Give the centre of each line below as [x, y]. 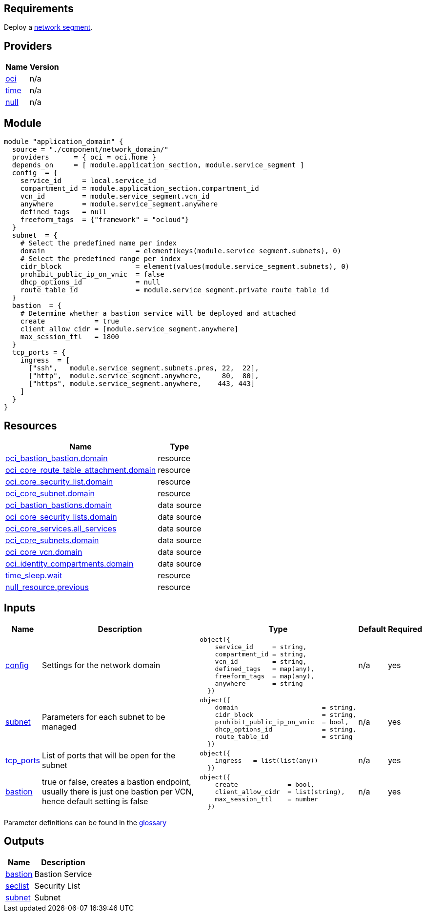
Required [405, 629]
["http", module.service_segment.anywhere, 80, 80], [144, 376]
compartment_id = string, [261, 654]
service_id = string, [261, 647]
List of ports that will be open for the [109, 756]
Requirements [39, 9]
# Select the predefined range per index [101, 259]
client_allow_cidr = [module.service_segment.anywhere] [129, 329]
